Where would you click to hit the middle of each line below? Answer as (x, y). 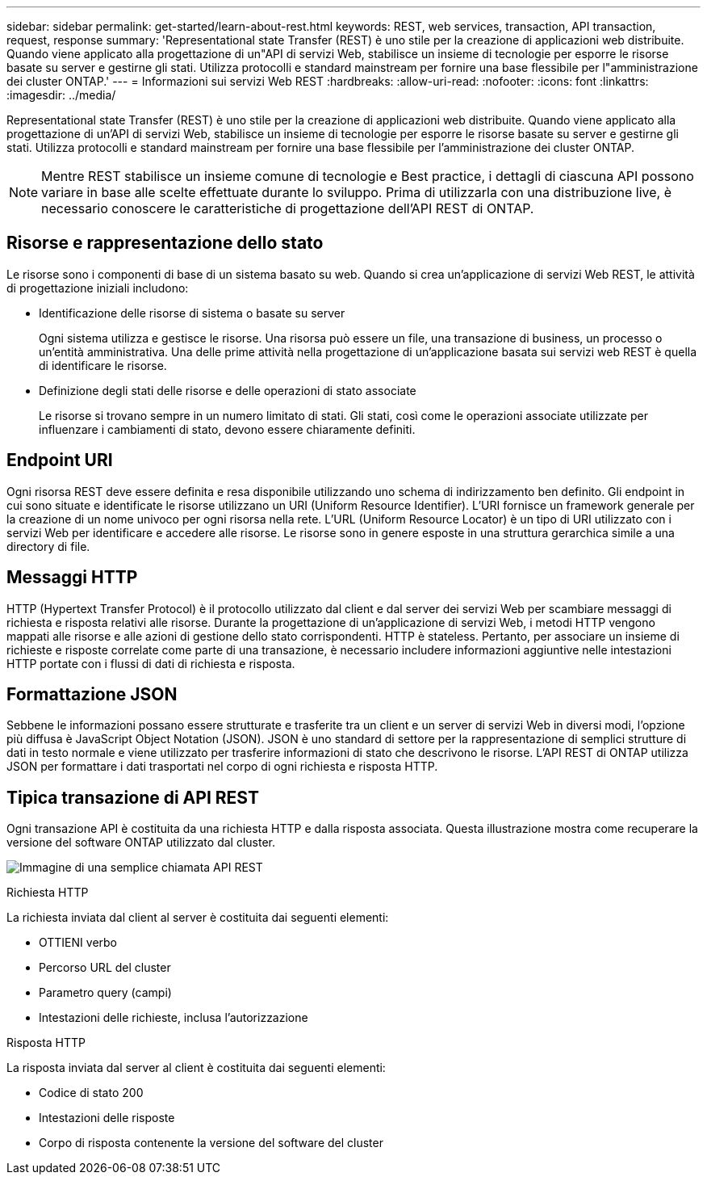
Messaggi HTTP (72, 578)
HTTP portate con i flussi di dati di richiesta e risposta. (151, 663)
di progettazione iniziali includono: (98, 288)
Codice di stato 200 (91, 1093)
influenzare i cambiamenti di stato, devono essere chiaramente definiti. (227, 429)
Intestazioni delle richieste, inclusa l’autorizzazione (174, 1018)
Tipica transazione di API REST (133, 797)
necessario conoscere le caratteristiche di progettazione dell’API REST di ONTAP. (288, 208)
